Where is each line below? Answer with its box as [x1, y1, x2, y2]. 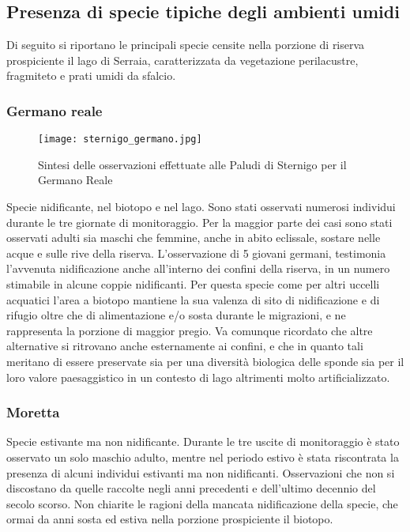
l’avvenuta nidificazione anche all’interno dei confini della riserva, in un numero [6, 260, 390, 277]
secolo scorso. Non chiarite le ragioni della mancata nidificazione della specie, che [6, 495, 398, 511]
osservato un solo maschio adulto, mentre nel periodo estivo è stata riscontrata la [6, 448, 399, 465]
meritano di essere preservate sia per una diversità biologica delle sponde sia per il [6, 353, 404, 369]
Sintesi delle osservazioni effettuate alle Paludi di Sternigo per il [38, 156, 347, 172]
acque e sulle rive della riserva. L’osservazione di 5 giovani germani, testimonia [6, 244, 386, 261]
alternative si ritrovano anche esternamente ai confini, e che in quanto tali [6, 338, 363, 354]
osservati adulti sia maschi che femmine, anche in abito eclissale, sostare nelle [6, 229, 381, 246]
